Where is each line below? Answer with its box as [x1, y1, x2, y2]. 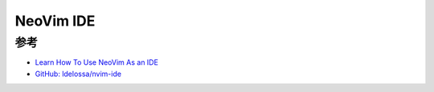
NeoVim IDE [14, 12, 96, 30]
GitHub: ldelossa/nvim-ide [35, 69, 122, 78]
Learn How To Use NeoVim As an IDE [35, 58, 158, 67]
